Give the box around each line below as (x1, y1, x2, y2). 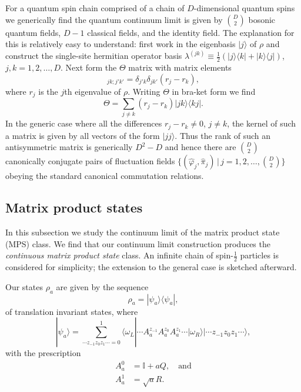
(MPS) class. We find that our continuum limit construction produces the (5, 237, 270, 250)
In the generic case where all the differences (5, 117, 162, 129)
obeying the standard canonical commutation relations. (5, 170, 204, 182)
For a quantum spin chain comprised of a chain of (5, 2, 185, 14)
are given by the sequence (56, 280, 149, 293)
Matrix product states (5, 198, 143, 217)
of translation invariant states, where (5, 305, 138, 317)
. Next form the (60, 61, 117, 74)
